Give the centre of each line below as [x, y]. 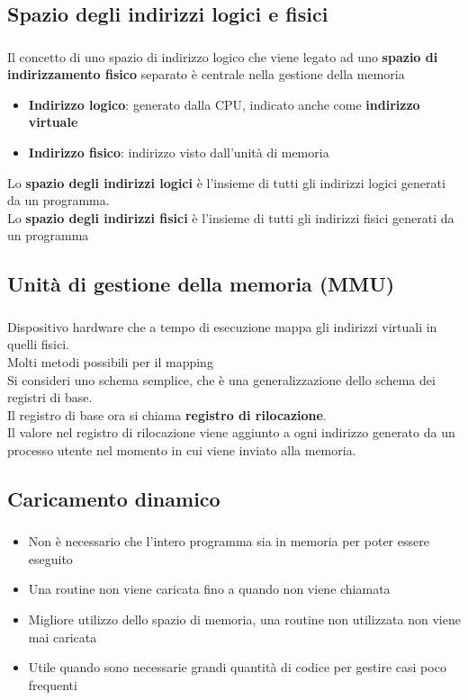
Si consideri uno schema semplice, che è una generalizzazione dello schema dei [221, 379]
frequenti [53, 684]
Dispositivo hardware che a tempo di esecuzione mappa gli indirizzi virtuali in [222, 326]
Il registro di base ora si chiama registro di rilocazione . [167, 414]
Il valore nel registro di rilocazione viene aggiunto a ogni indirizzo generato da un [231, 432]
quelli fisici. [38, 344]
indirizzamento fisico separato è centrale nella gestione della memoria [206, 74]
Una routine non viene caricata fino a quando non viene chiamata [209, 589]
